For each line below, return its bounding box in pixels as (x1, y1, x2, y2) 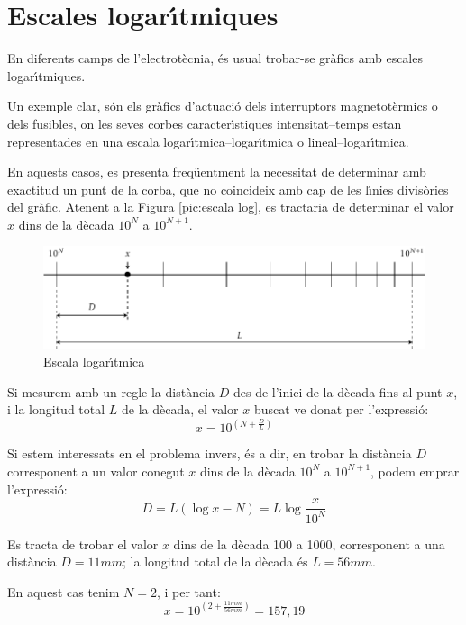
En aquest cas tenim (7, 582, 120, 601)
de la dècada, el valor (122, 400, 239, 419)
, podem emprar (370, 461, 460, 480)
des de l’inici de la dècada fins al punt (233, 382, 443, 401)
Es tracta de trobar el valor (7, 534, 159, 553)
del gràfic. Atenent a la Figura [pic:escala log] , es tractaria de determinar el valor (7, 197, 454, 216)
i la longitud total (7, 400, 105, 419)
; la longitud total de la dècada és (123, 552, 308, 571)
